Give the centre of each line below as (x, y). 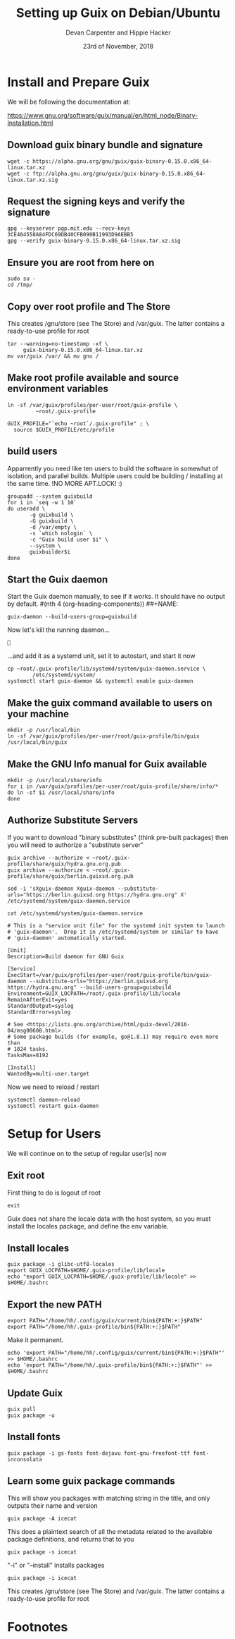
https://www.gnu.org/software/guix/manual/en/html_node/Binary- (103, 115)
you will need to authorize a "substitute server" (76, 845)
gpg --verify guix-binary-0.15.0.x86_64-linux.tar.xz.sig (94, 241)
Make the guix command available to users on (110, 703)
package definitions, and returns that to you (71, 1539)
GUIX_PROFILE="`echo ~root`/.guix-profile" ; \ (78, 424)
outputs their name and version (53, 1505)
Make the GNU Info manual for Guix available (107, 764)
